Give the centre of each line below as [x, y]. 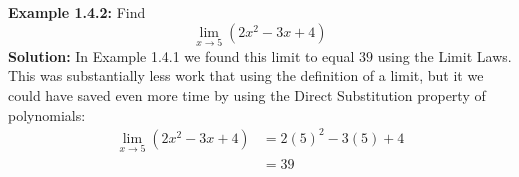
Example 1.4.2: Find [77, 12]
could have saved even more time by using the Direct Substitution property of [247, 95]
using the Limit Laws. [444, 55]
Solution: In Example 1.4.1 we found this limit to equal [181, 55]
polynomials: [47, 114]
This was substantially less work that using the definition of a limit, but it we [246, 75]
